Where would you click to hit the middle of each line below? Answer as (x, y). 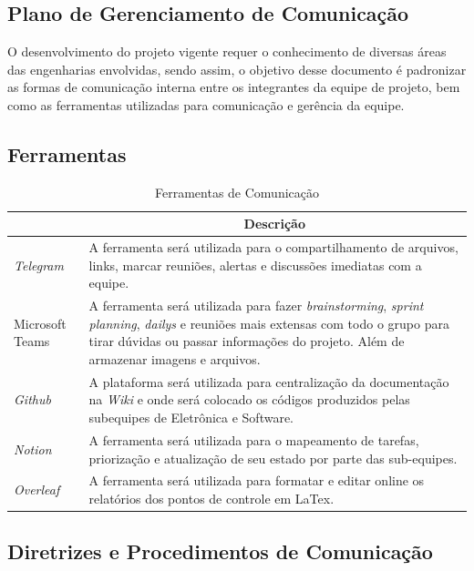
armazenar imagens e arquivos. (175, 359)
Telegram (39, 265)
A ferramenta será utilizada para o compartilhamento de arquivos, (273, 247)
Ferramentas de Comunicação (237, 192)
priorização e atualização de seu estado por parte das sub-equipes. (273, 458)
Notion (33, 449)
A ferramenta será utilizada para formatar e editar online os (257, 480)
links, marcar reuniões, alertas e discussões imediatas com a (255, 265)
